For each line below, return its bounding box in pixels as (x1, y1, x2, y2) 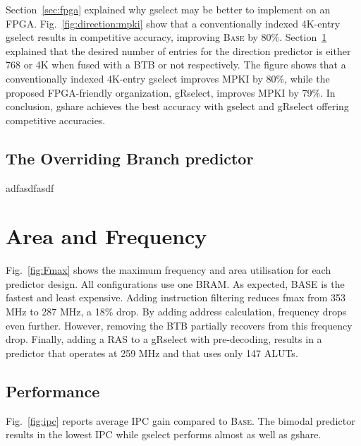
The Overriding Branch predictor (6, 147, 254, 169)
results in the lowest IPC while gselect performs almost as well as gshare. (6, 427, 322, 442)
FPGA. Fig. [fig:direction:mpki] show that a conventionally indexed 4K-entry (6, 16, 341, 30)
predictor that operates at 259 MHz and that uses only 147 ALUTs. (6, 345, 298, 360)
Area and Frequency (6, 222, 207, 251)
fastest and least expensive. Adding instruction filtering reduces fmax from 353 (6, 290, 346, 305)
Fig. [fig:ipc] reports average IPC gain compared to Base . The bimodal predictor (6, 413, 355, 428)
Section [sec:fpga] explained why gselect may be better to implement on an (6, 2, 331, 16)
